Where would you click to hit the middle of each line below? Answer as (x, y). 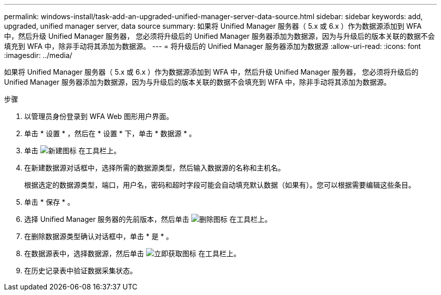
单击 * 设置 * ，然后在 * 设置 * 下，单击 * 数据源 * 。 (110, 133)
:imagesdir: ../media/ (38, 55)
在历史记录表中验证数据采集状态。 (81, 271)
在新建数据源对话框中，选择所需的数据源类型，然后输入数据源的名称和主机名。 (155, 168)
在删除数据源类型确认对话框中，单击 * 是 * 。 (99, 236)
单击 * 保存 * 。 (49, 202)
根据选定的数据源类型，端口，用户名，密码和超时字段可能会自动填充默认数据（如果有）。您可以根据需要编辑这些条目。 (220, 185)
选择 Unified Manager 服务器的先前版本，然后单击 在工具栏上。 (148, 219)
